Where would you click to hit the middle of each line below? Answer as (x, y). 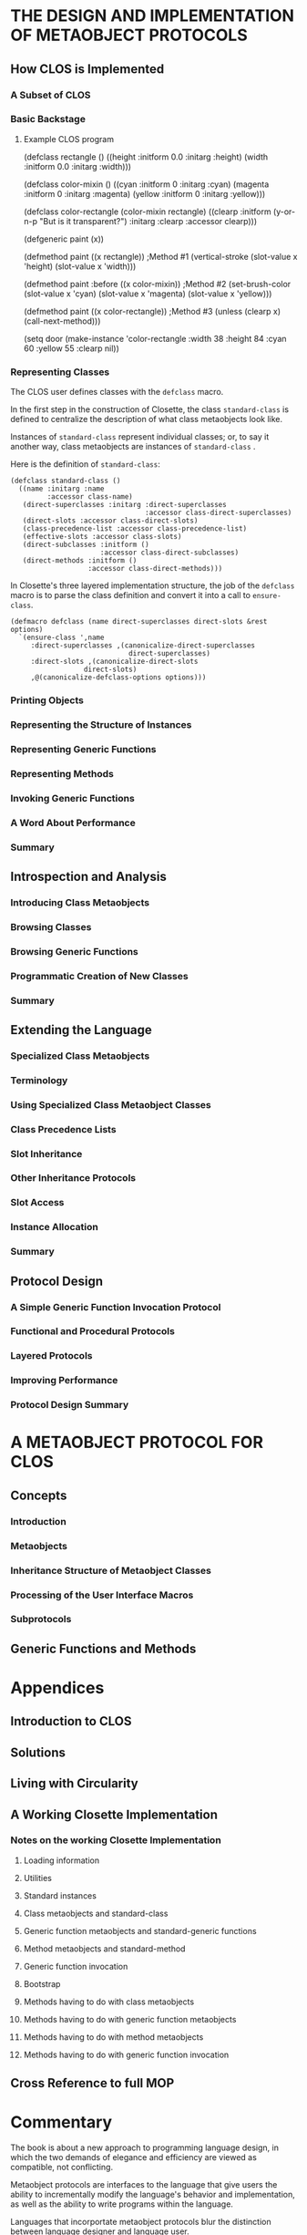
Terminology (39, 1080)
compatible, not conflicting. (61, 2168)
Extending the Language (82, 1030)
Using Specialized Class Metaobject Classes (111, 1104)
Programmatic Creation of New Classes (100, 976)
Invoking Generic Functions (72, 798)
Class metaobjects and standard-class (96, 1913)
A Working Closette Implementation (114, 1814)
